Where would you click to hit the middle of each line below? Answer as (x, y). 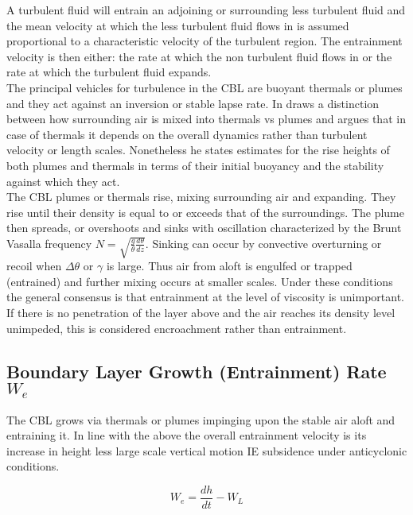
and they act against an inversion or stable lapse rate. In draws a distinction (193, 103)
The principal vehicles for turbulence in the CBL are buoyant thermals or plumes (205, 87)
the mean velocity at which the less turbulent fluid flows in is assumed (178, 25)
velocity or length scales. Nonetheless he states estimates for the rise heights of (198, 150)
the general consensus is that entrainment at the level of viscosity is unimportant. (205, 297)
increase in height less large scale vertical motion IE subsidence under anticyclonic (207, 450)
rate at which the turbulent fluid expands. (109, 72)
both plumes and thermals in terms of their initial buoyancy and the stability (195, 165)
